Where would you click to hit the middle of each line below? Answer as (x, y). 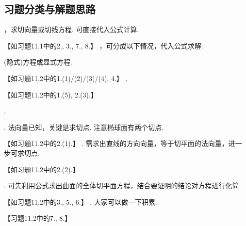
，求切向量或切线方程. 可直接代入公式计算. (72, 29)
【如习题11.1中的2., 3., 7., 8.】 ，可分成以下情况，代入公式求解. (104, 45)
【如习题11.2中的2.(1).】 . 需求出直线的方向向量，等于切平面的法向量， (116, 143)
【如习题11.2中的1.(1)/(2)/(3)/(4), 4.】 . (66, 78)
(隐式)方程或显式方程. (38, 62)
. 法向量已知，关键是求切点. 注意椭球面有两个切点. (84, 127)
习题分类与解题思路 (50, 9)
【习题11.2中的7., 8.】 (38, 218)
